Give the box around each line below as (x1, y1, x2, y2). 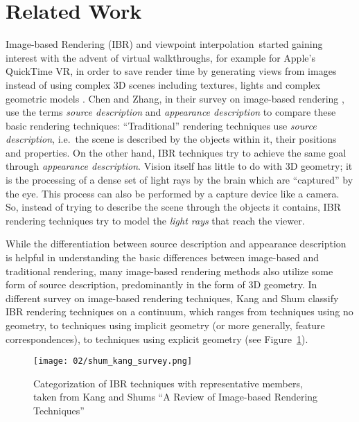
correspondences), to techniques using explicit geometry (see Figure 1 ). (6, 331, 308, 346)
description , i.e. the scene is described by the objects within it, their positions (6, 132, 337, 146)
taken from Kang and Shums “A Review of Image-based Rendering (33, 389, 318, 404)
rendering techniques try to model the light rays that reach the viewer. (6, 213, 305, 227)
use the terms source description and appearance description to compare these (6, 105, 336, 119)
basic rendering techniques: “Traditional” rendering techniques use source (6, 118, 317, 132)
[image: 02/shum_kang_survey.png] (33, 356, 193, 367)
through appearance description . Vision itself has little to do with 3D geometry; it (6, 159, 353, 173)
